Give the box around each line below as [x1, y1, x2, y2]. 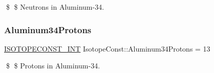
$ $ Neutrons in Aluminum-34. [6, 2, 104, 12]
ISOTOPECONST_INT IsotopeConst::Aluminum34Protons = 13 [4, 43, 210, 54]
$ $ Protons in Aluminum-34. [6, 60, 100, 71]
